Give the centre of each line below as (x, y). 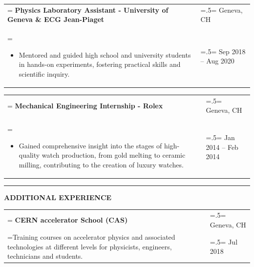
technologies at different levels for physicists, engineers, (90, 246)
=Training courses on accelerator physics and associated (91, 236)
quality (29, 155)
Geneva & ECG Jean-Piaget (56, 19)
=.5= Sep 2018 (223, 51)
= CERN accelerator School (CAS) (68, 220)
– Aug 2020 (217, 61)
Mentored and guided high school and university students (105, 54)
